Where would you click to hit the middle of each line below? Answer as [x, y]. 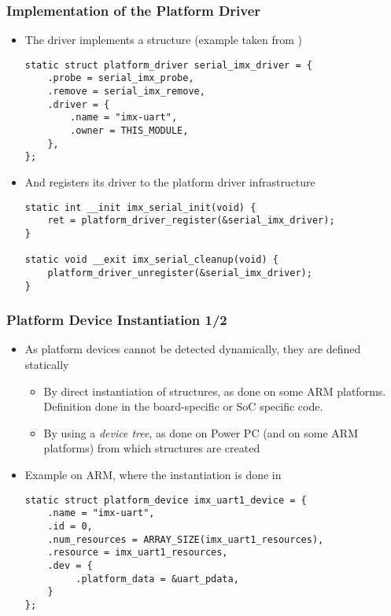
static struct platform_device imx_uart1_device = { [166, 500]
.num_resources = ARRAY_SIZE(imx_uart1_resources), [186, 539]
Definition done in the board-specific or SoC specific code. [183, 406]
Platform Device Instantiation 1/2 [117, 320]
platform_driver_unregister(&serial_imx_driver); [180, 273]
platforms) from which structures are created [152, 448]
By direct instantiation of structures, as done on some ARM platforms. [215, 391]
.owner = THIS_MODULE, [129, 131]
